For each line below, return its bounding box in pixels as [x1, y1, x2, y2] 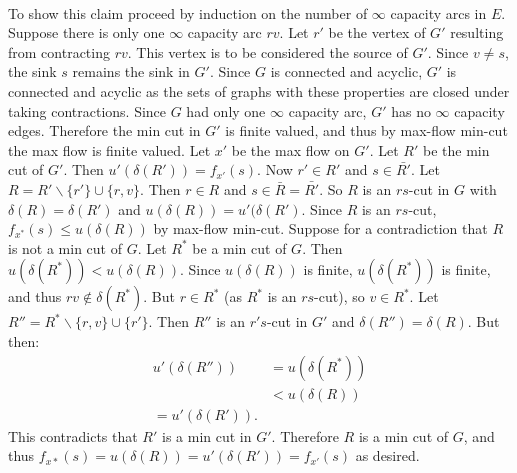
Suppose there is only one [8, 22, 165, 43]
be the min [422, 139, 490, 160]
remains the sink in [72, 61, 190, 82]
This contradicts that [8, 425, 138, 446]
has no [391, 100, 431, 121]
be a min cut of [192, 237, 287, 258]
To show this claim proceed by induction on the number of [8, 2, 368, 23]
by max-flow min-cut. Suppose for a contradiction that [153, 218, 488, 239]
